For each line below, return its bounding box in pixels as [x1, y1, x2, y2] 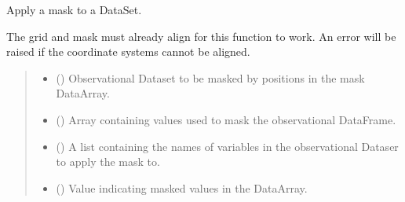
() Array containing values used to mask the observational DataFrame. [56, 111, 396, 127]
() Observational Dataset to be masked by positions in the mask [56, 69, 365, 86]
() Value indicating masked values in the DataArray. [56, 179, 308, 196]
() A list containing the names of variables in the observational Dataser [56, 138, 399, 154]
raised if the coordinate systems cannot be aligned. [6, 43, 250, 60]
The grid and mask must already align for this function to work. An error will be [6, 28, 396, 44]
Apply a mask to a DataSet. [6, 2, 142, 17]
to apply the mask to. [56, 153, 160, 170]
